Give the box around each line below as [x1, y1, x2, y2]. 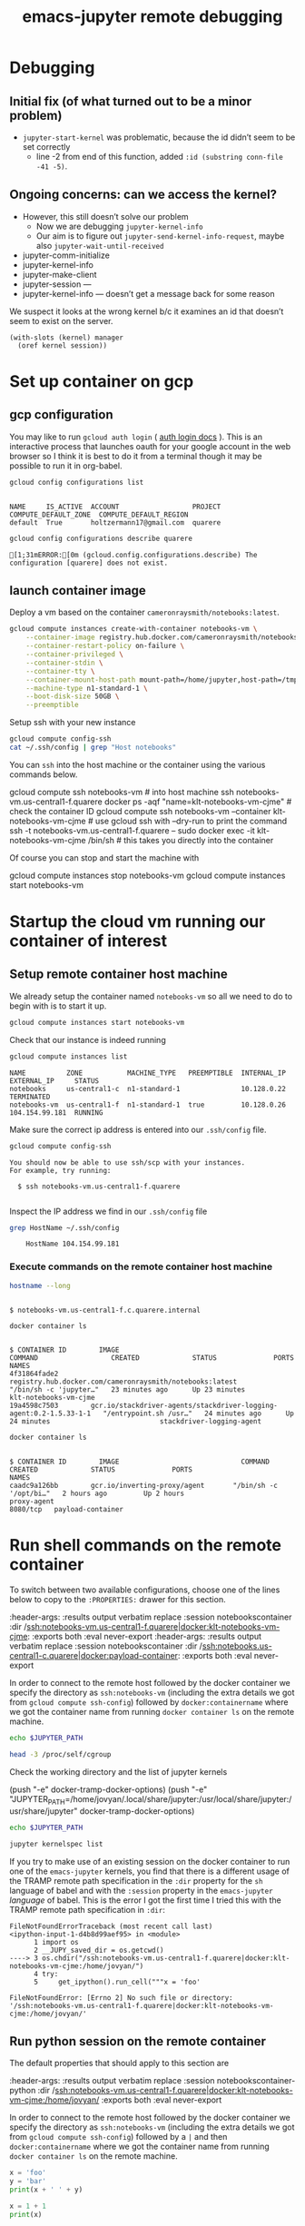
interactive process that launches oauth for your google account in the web [9, 440, 291, 451]
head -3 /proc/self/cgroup [9, 1750, 112, 1759]
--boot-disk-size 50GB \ [25, 692, 120, 701]
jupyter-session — [22, 279, 92, 290]
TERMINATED [9, 1092, 51, 1101]
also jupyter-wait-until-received [35, 240, 164, 251]
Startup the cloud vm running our [9, 911, 266, 932]
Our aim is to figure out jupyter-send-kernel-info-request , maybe [35, 230, 285, 241]
